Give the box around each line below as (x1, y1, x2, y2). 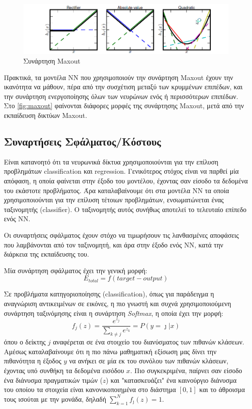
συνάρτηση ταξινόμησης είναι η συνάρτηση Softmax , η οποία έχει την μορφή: (4, 308, 223, 318)
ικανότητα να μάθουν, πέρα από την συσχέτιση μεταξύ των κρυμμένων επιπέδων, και (4, 82, 243, 92)
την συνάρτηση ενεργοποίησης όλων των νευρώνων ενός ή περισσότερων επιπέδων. (4, 91, 238, 101)
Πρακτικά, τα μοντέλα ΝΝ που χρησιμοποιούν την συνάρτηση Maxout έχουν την (4, 72, 233, 82)
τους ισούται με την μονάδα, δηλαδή (4, 393, 106, 404)
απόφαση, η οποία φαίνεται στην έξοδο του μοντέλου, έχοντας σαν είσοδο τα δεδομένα (4, 176, 248, 186)
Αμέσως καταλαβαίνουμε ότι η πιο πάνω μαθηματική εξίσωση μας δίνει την (4, 346, 217, 356)
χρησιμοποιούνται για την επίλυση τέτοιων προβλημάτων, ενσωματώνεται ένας (4, 195, 224, 205)
